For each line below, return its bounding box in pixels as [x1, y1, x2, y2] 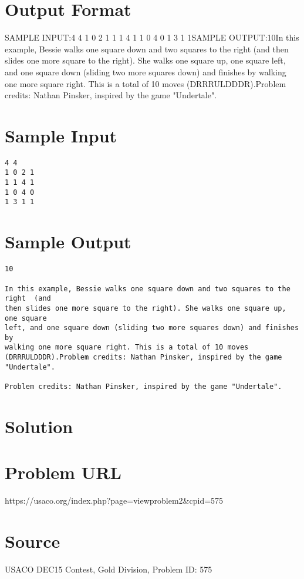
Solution [5, 414, 73, 438]
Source [5, 529, 60, 553]
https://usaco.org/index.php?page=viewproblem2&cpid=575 [5, 494, 224, 507]
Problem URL [5, 460, 121, 484]
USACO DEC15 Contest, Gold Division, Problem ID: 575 [5, 563, 212, 575]
